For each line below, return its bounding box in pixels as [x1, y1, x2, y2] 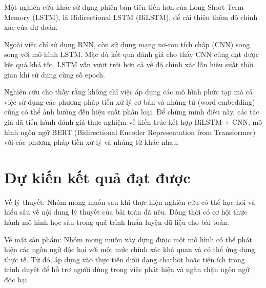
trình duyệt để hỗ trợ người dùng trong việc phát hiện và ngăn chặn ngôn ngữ [4, 264, 250, 275]
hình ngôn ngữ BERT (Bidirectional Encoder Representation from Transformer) [4, 126, 256, 137]
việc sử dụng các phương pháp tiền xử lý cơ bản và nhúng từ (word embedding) [4, 96, 255, 107]
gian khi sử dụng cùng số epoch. [4, 69, 105, 80]
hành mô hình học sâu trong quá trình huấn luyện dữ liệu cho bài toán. [4, 217, 229, 227]
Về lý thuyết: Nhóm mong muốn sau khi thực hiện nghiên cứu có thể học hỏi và [4, 196, 255, 207]
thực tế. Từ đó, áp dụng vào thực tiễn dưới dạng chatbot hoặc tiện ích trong [4, 254, 245, 264]
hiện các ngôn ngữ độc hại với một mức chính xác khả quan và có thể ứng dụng [4, 244, 255, 255]
